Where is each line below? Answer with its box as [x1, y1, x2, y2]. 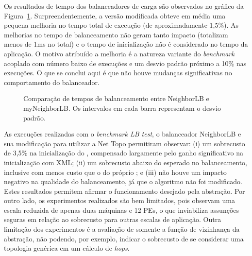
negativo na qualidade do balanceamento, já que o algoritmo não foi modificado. [4, 176, 242, 187]
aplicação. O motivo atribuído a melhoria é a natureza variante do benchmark [4, 48, 235, 58]
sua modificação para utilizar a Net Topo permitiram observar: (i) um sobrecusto [4, 138, 245, 148]
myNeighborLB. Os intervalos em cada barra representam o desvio [23, 102, 221, 113]
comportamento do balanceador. [4, 77, 100, 87]
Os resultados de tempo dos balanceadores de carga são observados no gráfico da [4, 1, 244, 11]
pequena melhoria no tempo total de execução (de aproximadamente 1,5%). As [4, 20, 239, 30]
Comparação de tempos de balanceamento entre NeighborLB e [23, 93, 209, 103]
